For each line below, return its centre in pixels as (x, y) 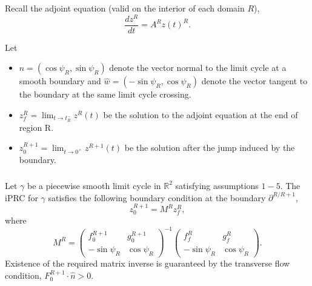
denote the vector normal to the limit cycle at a (198, 68)
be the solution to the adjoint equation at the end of (201, 114)
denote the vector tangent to (254, 81)
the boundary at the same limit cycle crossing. (105, 94)
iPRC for (22, 197)
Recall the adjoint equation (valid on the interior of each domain (125, 8)
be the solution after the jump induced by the (210, 148)
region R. (36, 127)
